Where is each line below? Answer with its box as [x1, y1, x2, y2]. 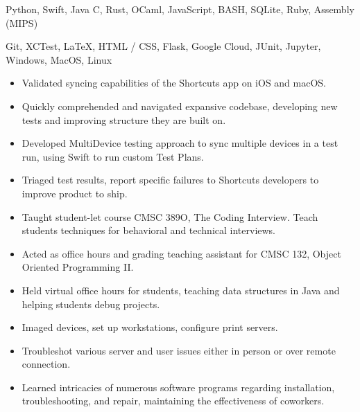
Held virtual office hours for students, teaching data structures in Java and [22, 283, 340, 297]
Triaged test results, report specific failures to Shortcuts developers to [22, 172, 319, 187]
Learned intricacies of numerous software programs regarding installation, [22, 379, 335, 394]
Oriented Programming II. [22, 260, 134, 274]
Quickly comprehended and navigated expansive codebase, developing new [22, 98, 338, 113]
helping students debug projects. [22, 296, 160, 311]
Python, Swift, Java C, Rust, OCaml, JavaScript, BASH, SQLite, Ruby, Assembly [6, 2, 354, 16]
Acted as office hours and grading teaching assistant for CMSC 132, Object [22, 246, 341, 260]
